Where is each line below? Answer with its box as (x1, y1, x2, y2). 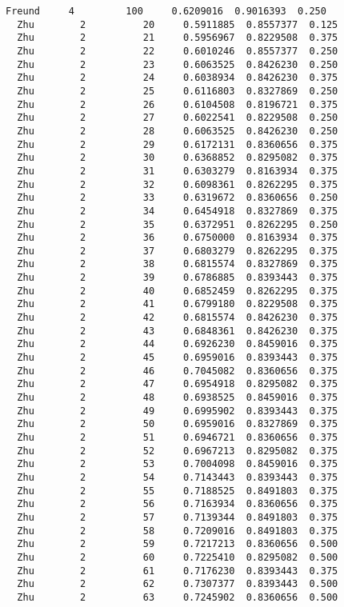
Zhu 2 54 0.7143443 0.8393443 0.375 (17, 471, 338, 483)
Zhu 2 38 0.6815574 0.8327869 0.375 (17, 258, 338, 270)
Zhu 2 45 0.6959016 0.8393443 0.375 (17, 352, 338, 364)
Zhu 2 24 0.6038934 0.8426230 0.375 (17, 72, 338, 84)
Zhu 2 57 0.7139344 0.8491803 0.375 (17, 511, 338, 523)
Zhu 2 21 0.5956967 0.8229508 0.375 (17, 32, 338, 44)
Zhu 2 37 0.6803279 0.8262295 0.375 (17, 245, 338, 257)
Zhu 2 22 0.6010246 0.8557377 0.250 (17, 45, 338, 57)
